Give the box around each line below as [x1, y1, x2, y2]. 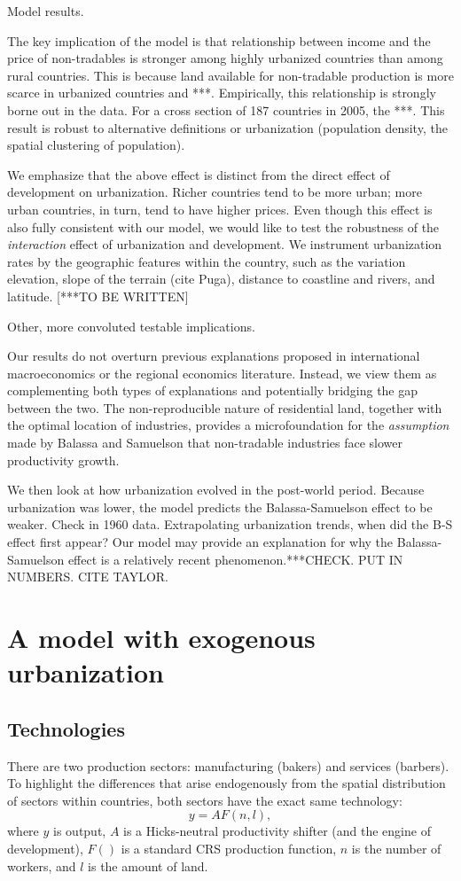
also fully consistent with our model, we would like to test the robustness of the [7, 217, 440, 236]
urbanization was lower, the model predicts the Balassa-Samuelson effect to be [7, 497, 433, 516]
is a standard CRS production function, [121, 838, 337, 857]
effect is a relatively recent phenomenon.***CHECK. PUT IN [67, 550, 403, 568]
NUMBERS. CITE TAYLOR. [7, 567, 169, 586]
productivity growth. [7, 450, 120, 469]
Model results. [7, 2, 84, 19]
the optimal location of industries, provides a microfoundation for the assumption [7, 416, 449, 434]
